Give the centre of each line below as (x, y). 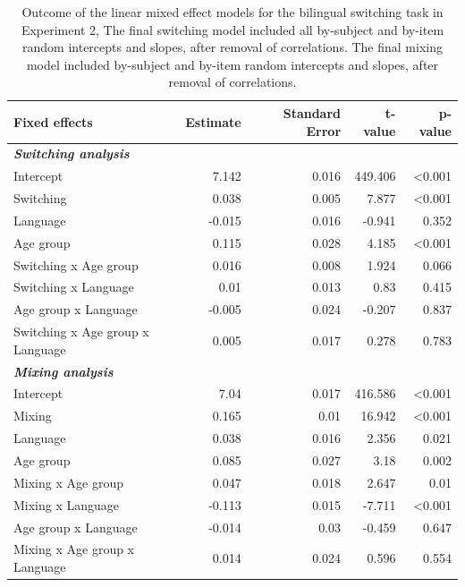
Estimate (213, 121)
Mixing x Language (67, 504)
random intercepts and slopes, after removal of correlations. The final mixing (232, 47)
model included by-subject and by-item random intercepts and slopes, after (232, 64)
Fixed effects (53, 121)
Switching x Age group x (81, 332)
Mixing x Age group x (74, 549)
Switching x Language (74, 287)
